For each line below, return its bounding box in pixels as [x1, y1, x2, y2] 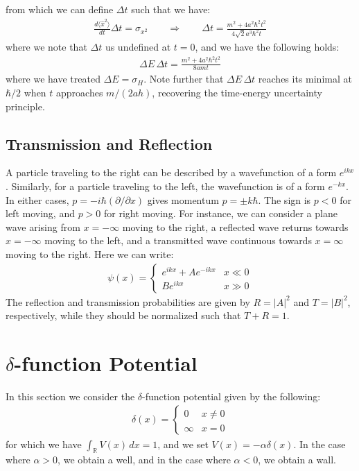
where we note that [6, 40, 87, 54]
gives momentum [147, 192, 219, 207]
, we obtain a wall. [258, 452, 336, 467]
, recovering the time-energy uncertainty [152, 85, 322, 99]
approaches [56, 85, 103, 99]
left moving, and [6, 206, 75, 221]
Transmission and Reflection [6, 132, 213, 154]
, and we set [157, 436, 209, 451]
